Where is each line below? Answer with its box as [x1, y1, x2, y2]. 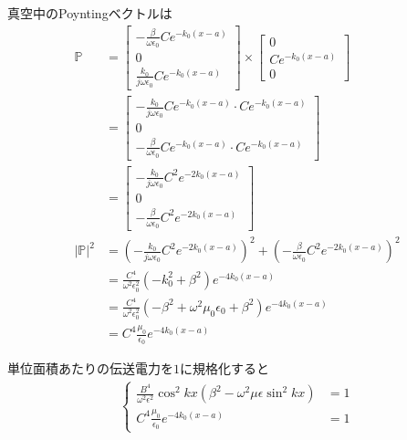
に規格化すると [180, 359, 269, 378]
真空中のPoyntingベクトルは [7, 4, 172, 22]
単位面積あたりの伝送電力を [7, 359, 173, 378]
